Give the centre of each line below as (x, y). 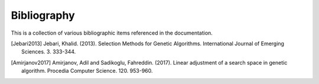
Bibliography (43, 15)
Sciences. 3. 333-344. (49, 52)
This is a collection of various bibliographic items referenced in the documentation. (112, 33)
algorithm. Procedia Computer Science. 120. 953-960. (87, 71)
